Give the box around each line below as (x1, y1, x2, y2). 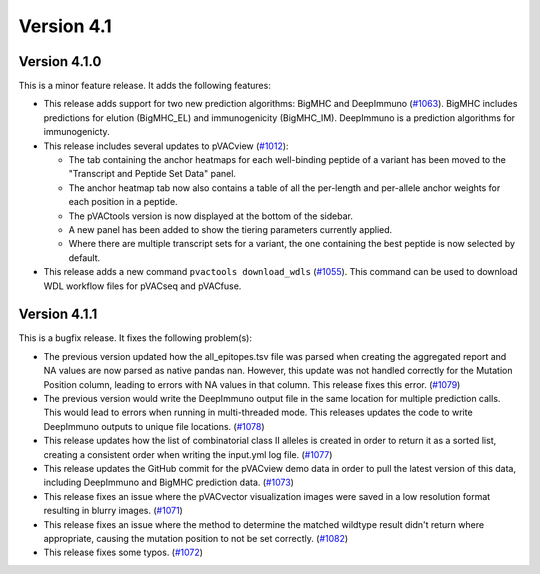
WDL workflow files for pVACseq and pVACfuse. (43, 280, 242, 292)
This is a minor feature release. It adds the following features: (18, 80, 272, 92)
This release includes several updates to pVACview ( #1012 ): (43, 140, 289, 152)
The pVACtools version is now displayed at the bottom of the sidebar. (68, 210, 354, 222)
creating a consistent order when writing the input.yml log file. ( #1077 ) (43, 448, 333, 460)
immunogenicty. (43, 126, 110, 138)
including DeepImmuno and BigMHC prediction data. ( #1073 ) (43, 476, 295, 489)
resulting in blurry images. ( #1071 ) (43, 505, 184, 517)
